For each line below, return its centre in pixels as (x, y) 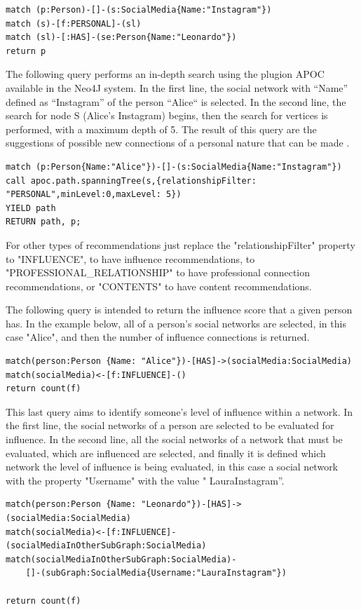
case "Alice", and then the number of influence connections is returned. (158, 337)
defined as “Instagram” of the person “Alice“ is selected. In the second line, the (176, 101)
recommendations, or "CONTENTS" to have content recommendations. (159, 286)
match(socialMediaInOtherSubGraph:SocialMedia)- (121, 559)
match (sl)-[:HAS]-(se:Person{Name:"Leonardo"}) (121, 38)
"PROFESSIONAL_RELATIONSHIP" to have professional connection (158, 272)
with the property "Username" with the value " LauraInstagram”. (145, 480)
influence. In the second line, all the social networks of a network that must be (174, 439)
